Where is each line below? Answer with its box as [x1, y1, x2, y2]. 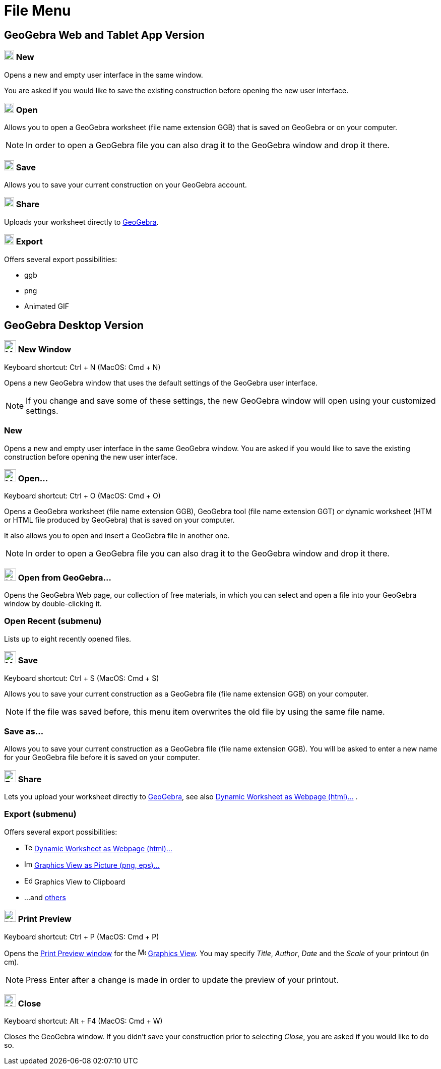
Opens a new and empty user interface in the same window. [4, 70, 203, 79]
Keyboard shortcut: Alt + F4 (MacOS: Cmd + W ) [4, 1017, 163, 1026]
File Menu [4, 2, 71, 19]
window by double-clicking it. [4, 599, 102, 608]
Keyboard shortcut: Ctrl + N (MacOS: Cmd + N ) [4, 362, 161, 371]
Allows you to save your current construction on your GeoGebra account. [4, 180, 247, 190]
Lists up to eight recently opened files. [4, 634, 132, 643]
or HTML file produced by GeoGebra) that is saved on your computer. [4, 516, 235, 525]
